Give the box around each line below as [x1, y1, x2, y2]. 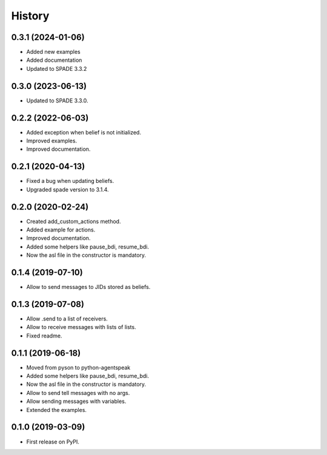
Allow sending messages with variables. [26, 397, 127, 405]
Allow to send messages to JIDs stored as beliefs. [26, 284, 151, 291]
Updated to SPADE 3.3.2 [26, 65, 87, 72]
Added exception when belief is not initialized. [26, 128, 142, 136]
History [11, 9, 50, 22]
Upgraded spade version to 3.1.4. [26, 185, 109, 193]
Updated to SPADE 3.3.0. [26, 97, 88, 104]
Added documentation [26, 56, 82, 64]
